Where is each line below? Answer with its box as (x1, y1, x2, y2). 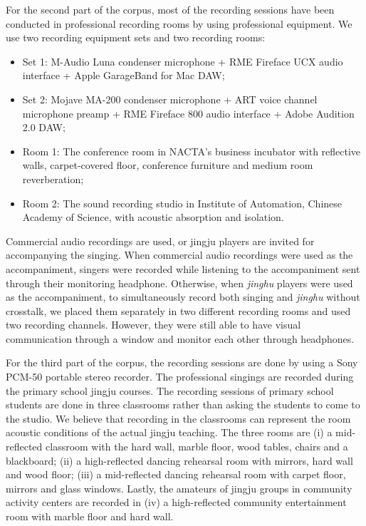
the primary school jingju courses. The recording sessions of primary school (6, 383, 334, 398)
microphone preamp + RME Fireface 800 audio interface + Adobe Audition (22, 105, 355, 120)
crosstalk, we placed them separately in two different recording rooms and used (6, 303, 351, 318)
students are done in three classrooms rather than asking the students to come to (6, 397, 360, 412)
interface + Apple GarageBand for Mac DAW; (22, 68, 225, 83)
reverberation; (22, 171, 84, 186)
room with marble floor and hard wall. (6, 509, 174, 523)
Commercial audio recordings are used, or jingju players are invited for (6, 233, 315, 248)
